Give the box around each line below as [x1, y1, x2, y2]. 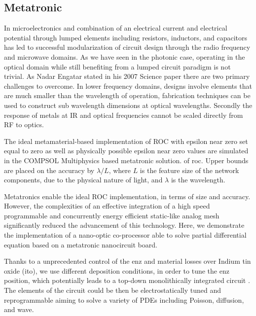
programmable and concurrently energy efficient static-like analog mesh [4, 210, 219, 220]
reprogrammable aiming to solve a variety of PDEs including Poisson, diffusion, [4, 294, 244, 305]
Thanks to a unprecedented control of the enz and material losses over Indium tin [4, 256, 251, 266]
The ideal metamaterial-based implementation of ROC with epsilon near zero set [4, 136, 248, 146]
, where [109, 165, 131, 175]
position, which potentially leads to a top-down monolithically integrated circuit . [4, 275, 250, 285]
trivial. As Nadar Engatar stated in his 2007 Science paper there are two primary [4, 71, 250, 81]
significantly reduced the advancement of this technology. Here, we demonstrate [4, 220, 245, 230]
